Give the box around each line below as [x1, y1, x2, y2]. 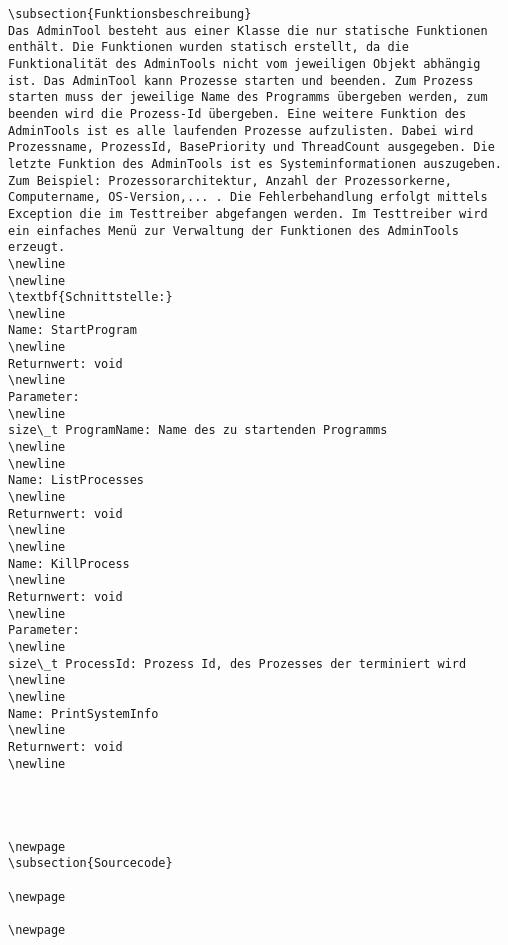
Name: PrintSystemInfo [8, 706, 159, 721]
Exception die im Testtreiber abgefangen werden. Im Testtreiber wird [8, 206, 488, 221]
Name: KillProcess [8, 556, 130, 571]
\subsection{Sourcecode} [8, 856, 173, 871]
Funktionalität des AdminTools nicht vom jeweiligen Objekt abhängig [8, 56, 481, 71]
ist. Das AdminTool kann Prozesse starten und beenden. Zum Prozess [8, 73, 474, 88]
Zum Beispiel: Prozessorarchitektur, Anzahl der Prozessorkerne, [8, 173, 452, 188]
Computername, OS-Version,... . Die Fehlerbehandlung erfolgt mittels [8, 190, 488, 205]
